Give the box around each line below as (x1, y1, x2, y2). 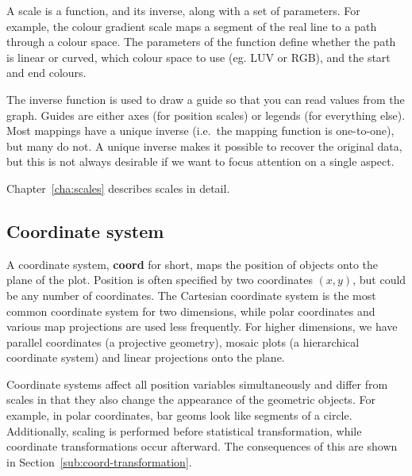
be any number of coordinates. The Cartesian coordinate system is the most (6, 286, 376, 303)
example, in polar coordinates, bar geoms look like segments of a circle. (6, 407, 352, 424)
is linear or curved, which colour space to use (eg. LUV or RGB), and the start (6, 48, 391, 65)
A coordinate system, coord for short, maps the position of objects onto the (6, 255, 379, 272)
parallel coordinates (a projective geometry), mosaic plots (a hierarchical (6, 333, 360, 350)
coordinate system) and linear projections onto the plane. (6, 349, 285, 366)
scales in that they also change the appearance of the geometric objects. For (6, 391, 375, 408)
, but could (352, 271, 406, 288)
